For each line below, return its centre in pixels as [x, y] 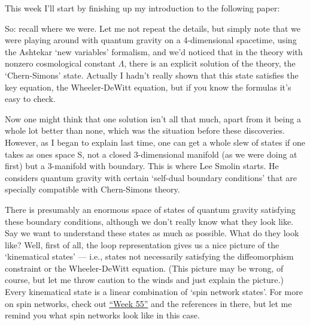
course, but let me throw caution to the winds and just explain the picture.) [144, 280]
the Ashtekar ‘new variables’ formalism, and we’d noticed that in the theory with [154, 51]
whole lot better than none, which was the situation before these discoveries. [145, 130]
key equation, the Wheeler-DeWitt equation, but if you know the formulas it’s [148, 87]
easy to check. [30, 99]
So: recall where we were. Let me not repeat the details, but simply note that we [153, 28]
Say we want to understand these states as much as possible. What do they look [152, 233]
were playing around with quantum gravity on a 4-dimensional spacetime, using [151, 40]
